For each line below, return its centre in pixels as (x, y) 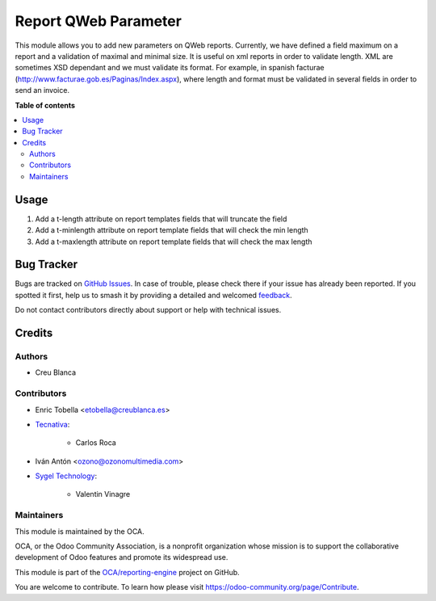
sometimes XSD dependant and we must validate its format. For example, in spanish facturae (170, 68)
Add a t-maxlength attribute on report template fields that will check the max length (174, 242)
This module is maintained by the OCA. (80, 531)
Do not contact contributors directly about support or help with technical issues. (148, 310)
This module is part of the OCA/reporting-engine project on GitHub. (127, 572)
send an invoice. (42, 90)
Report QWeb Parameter (98, 21)
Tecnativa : (52, 424)
